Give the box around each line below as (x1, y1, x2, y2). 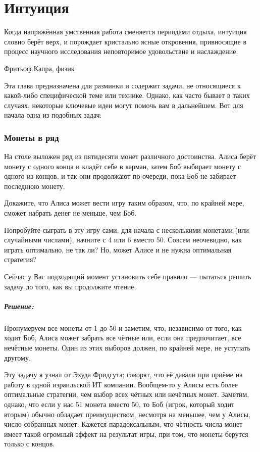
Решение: (4, 300, 34, 311)
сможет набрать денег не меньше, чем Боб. (4, 208, 137, 218)
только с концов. (4, 438, 55, 449)
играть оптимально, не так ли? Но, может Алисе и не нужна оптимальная (4, 244, 232, 255)
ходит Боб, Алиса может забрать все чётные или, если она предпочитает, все (4, 332, 241, 343)
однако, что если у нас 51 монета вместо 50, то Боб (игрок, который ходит (4, 398, 235, 409)
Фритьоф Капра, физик (4, 63, 75, 73)
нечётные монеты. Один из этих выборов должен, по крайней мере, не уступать (4, 342, 250, 353)
